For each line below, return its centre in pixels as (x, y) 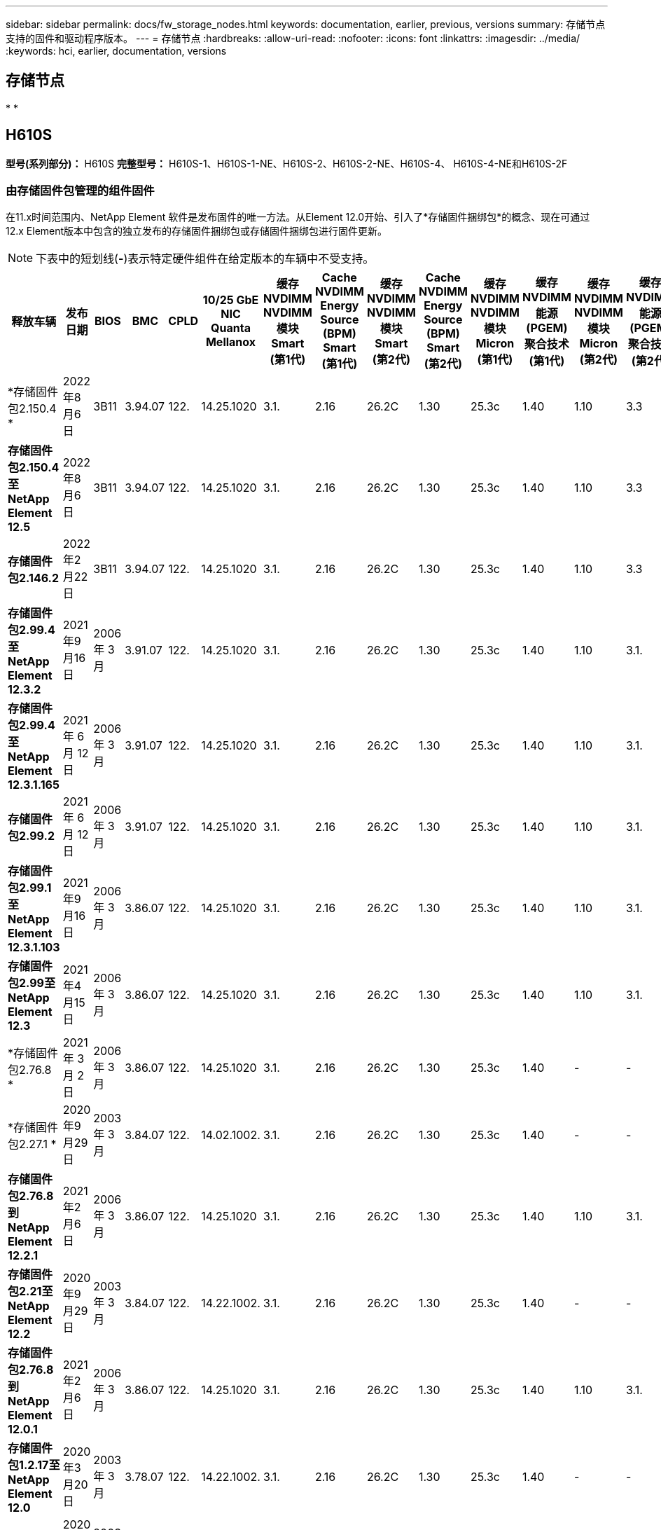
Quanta (231, 328)
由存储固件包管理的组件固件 (80, 191)
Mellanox (231, 342)
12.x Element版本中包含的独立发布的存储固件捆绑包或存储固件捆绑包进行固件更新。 (197, 231)
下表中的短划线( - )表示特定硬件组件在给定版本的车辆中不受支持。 (205, 259)
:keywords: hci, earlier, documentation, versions (116, 51)
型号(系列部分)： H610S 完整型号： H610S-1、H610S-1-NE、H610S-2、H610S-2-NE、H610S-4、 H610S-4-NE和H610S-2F (287, 163)
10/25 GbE (231, 300)
